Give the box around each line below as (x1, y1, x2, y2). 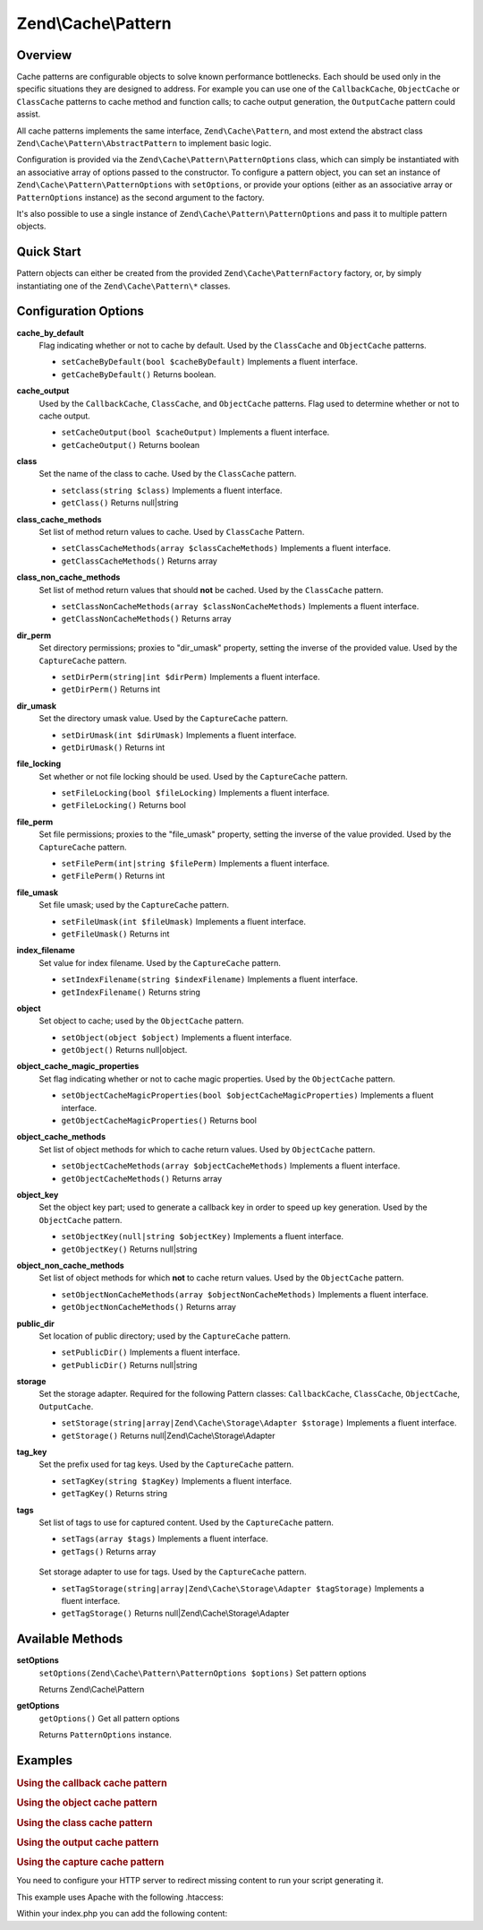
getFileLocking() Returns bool (61, 800, 187, 811)
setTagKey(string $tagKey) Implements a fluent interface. (61, 1475, 292, 1486)
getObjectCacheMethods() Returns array (61, 1173, 223, 1184)
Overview (16, 47, 72, 63)
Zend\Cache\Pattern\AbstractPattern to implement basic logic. (16, 138, 272, 149)
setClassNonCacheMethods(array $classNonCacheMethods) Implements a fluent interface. (61, 600, 419, 611)
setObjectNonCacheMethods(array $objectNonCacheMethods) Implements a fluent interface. (61, 1288, 429, 1299)
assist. (16, 108, 41, 120)
